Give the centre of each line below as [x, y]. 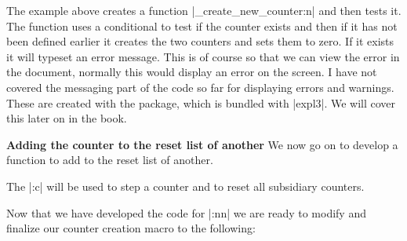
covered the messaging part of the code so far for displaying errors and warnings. [200, 87]
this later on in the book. [67, 118]
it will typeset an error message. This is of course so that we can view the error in [203, 56]
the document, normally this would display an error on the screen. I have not [192, 72]
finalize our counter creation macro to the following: [131, 228]
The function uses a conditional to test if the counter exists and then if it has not [202, 26]
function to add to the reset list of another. [110, 160]
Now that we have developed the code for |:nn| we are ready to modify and [186, 212]
